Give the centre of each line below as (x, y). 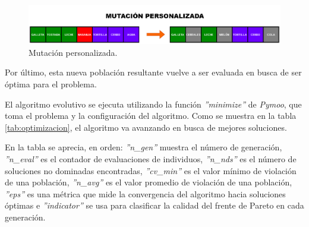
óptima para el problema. (51, 84)
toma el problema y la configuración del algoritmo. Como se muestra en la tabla (151, 116)
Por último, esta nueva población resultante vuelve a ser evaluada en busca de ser (153, 72)
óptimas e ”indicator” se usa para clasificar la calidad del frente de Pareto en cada (154, 205)
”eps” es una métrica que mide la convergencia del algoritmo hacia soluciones (145, 193)
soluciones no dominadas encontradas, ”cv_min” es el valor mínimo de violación (151, 170)
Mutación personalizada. (73, 52)
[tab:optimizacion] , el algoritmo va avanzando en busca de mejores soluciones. (146, 127)
